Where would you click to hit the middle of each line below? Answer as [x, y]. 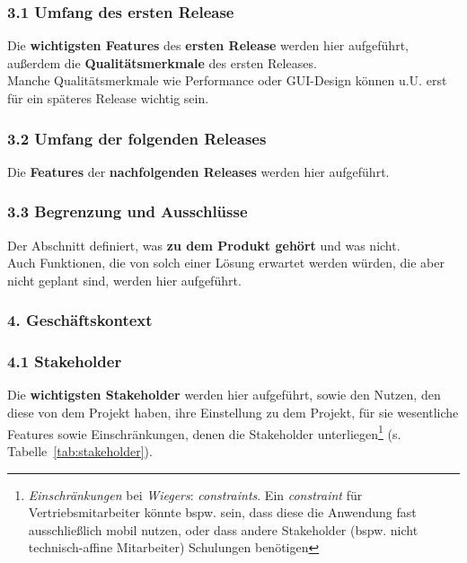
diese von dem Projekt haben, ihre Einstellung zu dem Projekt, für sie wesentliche [233, 413]
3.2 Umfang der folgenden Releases [137, 138]
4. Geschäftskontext [80, 320]
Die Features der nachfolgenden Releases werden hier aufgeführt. [198, 171]
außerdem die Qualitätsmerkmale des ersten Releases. [162, 62]
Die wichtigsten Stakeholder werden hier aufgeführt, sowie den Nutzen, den [224, 395]
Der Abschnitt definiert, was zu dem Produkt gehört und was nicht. [204, 245]
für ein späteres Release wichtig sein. [108, 98]
